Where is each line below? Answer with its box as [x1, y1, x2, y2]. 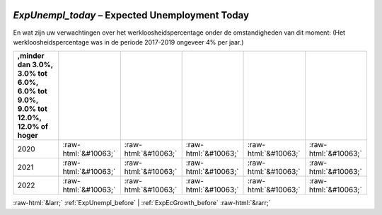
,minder [17, 51, 45, 61]
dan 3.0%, [17, 60, 53, 70]
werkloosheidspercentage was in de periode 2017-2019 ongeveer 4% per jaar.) [13, 37, 244, 46]
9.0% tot [17, 104, 47, 114]
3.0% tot [17, 69, 47, 79]
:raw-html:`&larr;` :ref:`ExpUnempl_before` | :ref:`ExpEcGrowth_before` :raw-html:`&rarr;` [13, 199, 271, 207]
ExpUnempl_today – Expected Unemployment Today [13, 9, 250, 21]
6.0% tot [17, 86, 47, 96]
